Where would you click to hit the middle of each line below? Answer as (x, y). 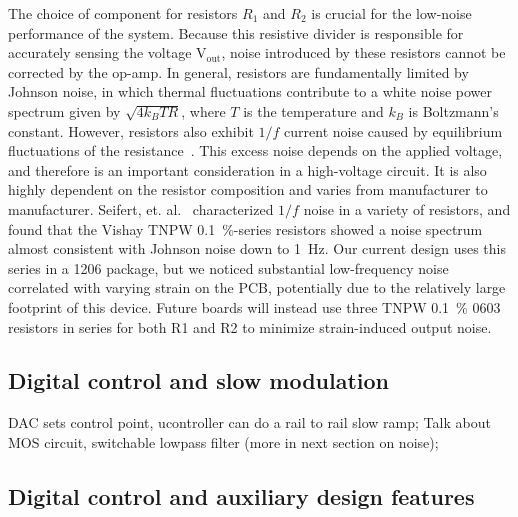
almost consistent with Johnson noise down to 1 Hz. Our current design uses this (257, 248)
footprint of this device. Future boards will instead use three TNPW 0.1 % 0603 (254, 306)
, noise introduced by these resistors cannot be (363, 52)
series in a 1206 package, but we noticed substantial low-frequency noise (228, 267)
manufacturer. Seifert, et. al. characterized (141, 208)
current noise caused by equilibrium (393, 130)
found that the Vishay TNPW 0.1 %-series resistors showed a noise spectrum (245, 228)
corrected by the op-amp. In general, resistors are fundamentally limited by (238, 71)
